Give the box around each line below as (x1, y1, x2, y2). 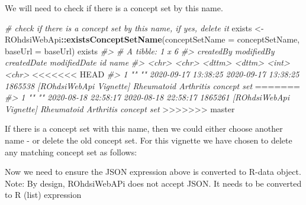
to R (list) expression (5, 188, 82, 201)
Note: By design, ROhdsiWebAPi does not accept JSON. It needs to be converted (5, 177, 302, 189)
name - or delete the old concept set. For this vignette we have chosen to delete (5, 134, 292, 146)
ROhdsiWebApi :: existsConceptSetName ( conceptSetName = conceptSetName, (5, 33, 300, 45)
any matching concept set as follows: (5, 145, 137, 158)
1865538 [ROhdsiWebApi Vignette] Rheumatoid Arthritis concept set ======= (5, 79, 300, 92)
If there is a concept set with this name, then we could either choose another (5, 122, 283, 135)
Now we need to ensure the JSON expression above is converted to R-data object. (5, 165, 301, 178)
